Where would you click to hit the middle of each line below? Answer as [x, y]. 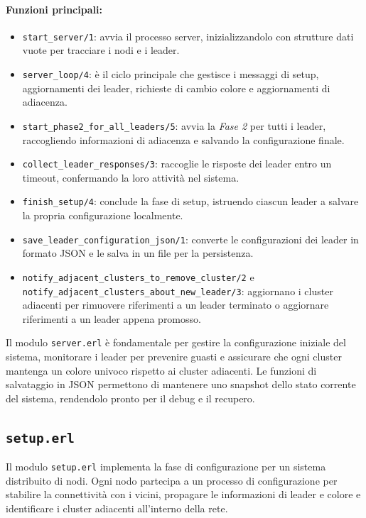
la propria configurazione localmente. [103, 215]
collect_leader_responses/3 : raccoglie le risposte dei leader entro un [177, 164]
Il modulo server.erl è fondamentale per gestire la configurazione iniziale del [176, 342]
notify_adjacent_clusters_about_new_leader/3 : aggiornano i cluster [178, 291]
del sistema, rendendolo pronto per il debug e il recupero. [130, 398]
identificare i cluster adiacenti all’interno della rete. [117, 508]
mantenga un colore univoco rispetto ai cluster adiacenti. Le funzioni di [161, 370]
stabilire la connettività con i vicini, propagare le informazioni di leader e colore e [183, 494]
